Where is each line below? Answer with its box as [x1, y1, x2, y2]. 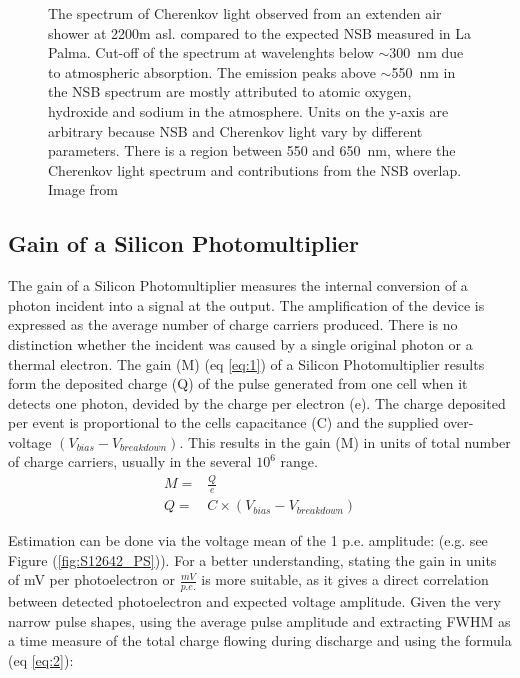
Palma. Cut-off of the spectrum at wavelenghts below [48, 42, 374, 63]
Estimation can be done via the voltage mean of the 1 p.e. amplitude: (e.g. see [8, 530, 488, 551]
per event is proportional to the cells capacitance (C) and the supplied [8, 412, 439, 433]
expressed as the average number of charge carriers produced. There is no [8, 314, 458, 335]
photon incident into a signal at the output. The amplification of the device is [8, 294, 485, 315]
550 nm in [391, 61, 456, 82]
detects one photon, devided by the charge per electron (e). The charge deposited [8, 392, 506, 413]
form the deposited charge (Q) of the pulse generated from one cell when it [8, 373, 468, 394]
